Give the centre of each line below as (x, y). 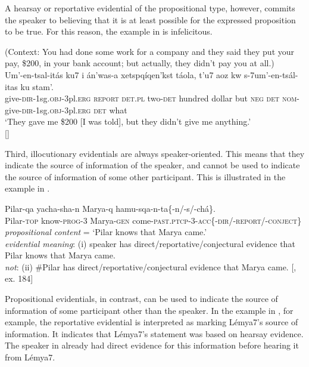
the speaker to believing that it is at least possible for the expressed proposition (150, 19)
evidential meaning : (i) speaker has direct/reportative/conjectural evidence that (150, 243)
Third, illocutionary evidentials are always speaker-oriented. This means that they (155, 153)
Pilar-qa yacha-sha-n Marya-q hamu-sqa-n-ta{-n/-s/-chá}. (110, 208)
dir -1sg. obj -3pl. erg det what (74, 110)
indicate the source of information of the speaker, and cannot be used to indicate (152, 165)
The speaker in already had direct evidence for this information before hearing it (152, 345)
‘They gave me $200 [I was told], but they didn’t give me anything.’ (128, 121)
